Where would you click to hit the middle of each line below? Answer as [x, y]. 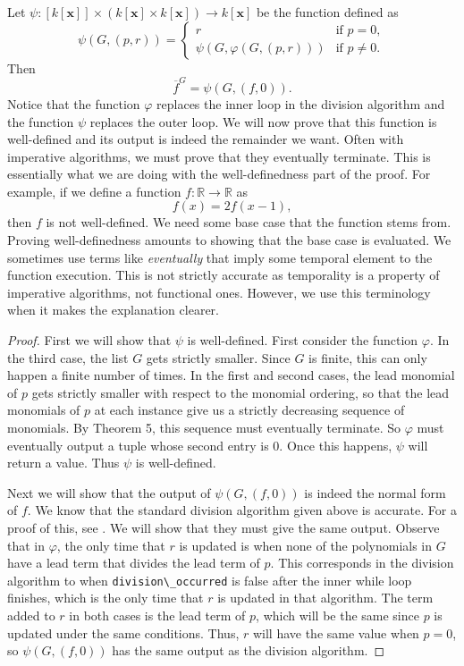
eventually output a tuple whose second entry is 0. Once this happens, [200, 445]
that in [26, 545]
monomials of [44, 410]
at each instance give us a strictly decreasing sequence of [249, 410]
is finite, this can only [368, 357]
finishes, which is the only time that [105, 598]
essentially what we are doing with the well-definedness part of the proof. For [219, 174]
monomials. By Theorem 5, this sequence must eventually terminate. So [204, 427]
